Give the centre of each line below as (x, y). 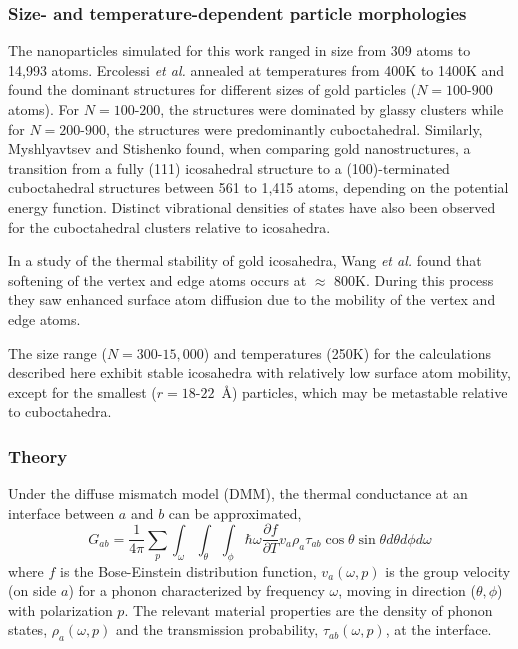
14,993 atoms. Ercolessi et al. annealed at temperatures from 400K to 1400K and (256, 69)
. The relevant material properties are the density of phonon (308, 609)
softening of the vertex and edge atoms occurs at (157, 279)
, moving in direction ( (407, 590)
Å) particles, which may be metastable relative (364, 391)
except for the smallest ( (82, 391)
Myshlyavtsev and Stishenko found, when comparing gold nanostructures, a (239, 148)
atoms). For (44, 109)
